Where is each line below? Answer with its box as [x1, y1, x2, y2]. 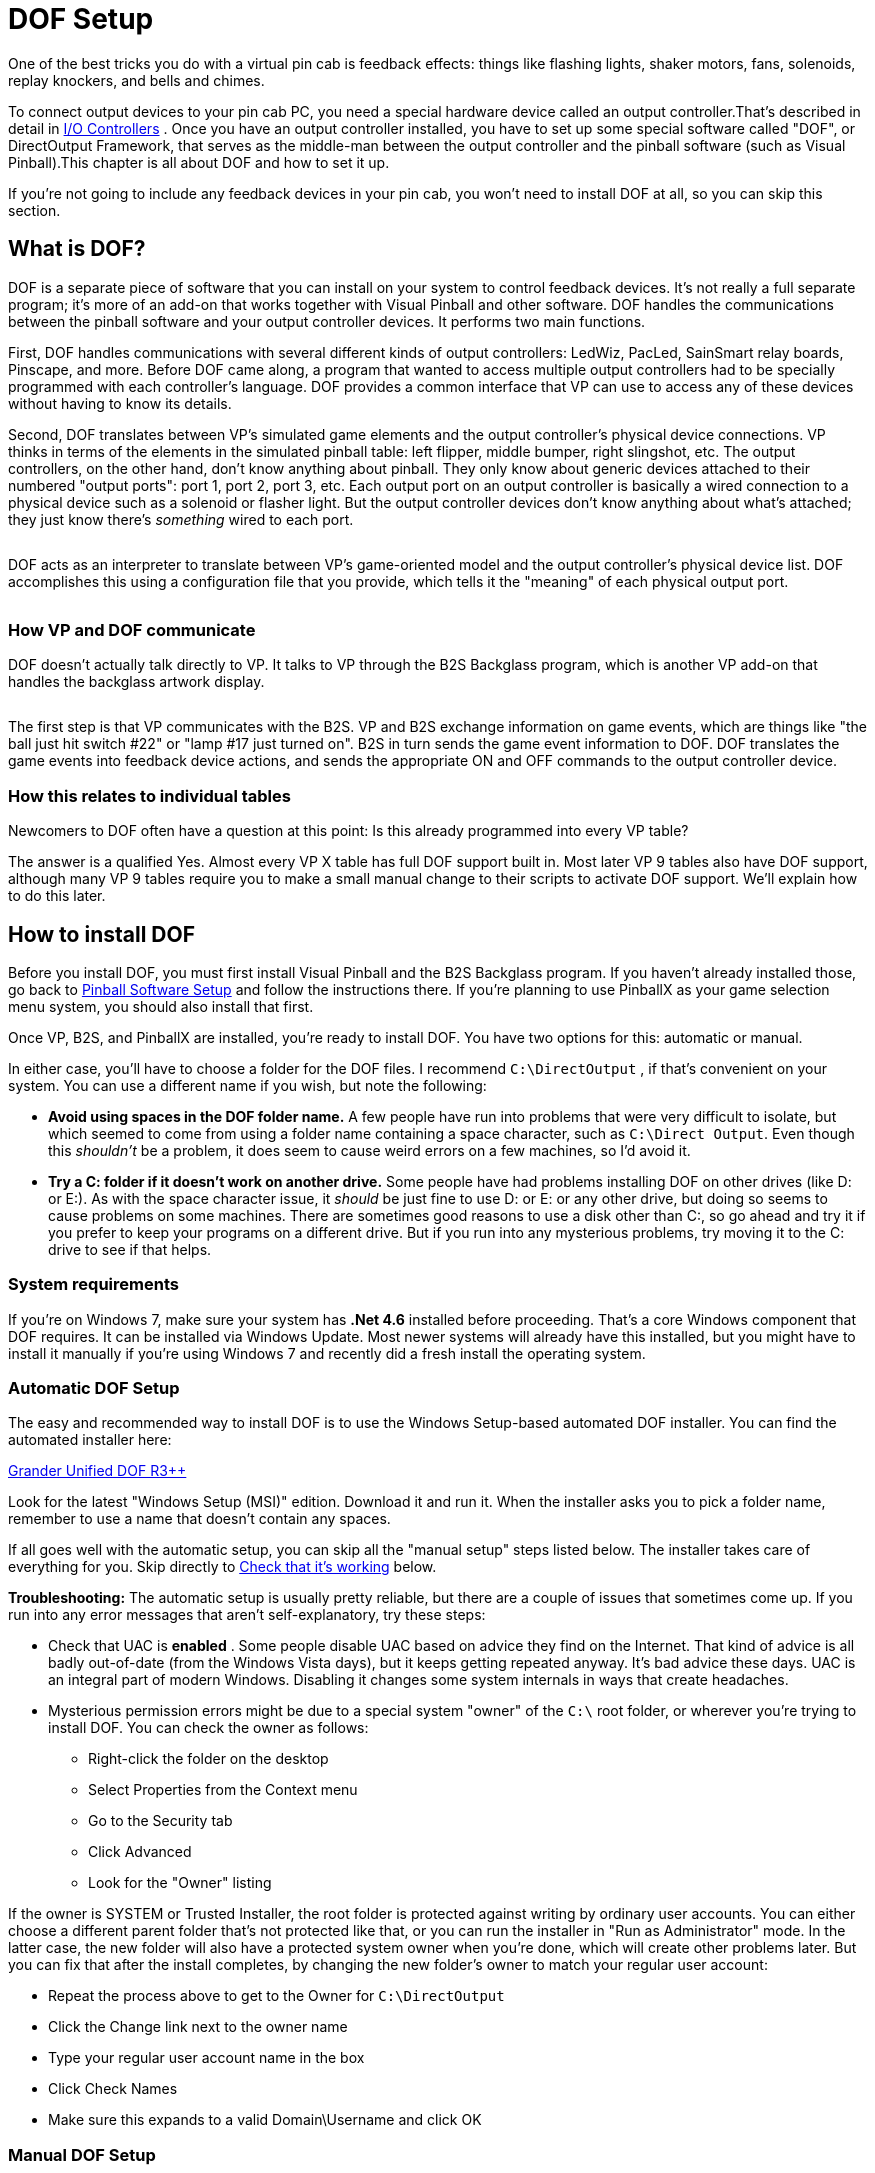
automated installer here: [8, 1431, 172, 1449]
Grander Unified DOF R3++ [8, 1462, 187, 1480]
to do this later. [8, 887, 106, 905]
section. [8, 201, 61, 219]
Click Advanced [88, 1843, 192, 1861]
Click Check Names [48, 2080, 178, 2098]
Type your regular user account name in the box [48, 2049, 365, 2067]
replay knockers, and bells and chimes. [8, 71, 265, 89]
